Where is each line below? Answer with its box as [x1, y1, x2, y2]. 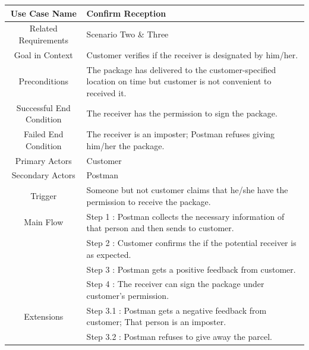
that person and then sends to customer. [86, 222, 234, 234]
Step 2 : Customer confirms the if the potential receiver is [86, 237, 297, 249]
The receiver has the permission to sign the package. [86, 107, 278, 119]
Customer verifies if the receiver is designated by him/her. [86, 48, 298, 61]
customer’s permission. [86, 289, 169, 301]
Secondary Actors [11, 169, 75, 181]
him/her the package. [86, 139, 165, 152]
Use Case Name [10, 7, 77, 19]
